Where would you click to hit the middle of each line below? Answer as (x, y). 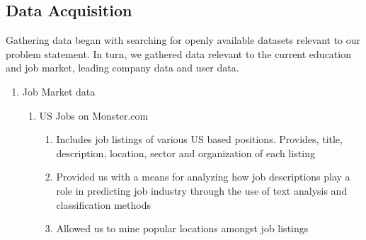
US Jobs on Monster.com (94, 115)
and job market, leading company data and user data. (122, 68)
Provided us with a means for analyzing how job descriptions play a (203, 177)
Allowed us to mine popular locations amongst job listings (182, 228)
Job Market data (59, 91)
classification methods (104, 204)
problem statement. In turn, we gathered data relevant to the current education (178, 53)
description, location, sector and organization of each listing (185, 153)
